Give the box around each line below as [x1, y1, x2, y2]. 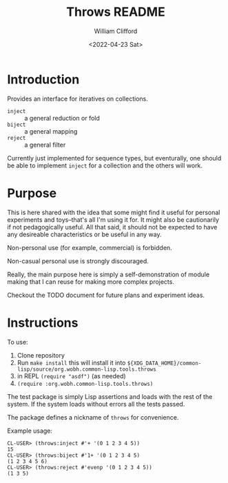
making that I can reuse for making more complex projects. [7, 277, 174, 286]
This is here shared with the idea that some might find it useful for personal [7, 208, 220, 216]
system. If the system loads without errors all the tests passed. [7, 400, 185, 408]
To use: [7, 338, 29, 346]
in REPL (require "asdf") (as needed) [17, 371, 126, 380]
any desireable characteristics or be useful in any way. [7, 230, 162, 238]
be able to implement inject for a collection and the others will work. [7, 161, 203, 169]
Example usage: [7, 427, 53, 435]
